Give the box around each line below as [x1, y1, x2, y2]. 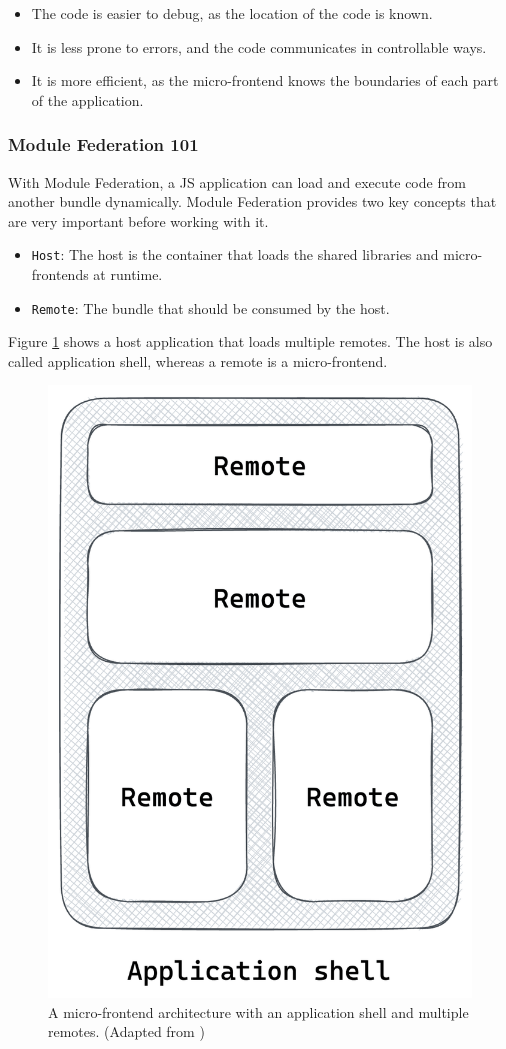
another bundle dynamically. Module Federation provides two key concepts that [8, 191, 497, 212]
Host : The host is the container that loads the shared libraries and [31, 244, 439, 265]
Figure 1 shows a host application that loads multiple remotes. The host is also [8, 331, 493, 352]
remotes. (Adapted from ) [48, 1021, 205, 1042]
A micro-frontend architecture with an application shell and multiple [48, 1001, 469, 1022]
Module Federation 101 [8, 132, 199, 157]
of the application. [31, 89, 144, 110]
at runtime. [93, 264, 163, 285]
